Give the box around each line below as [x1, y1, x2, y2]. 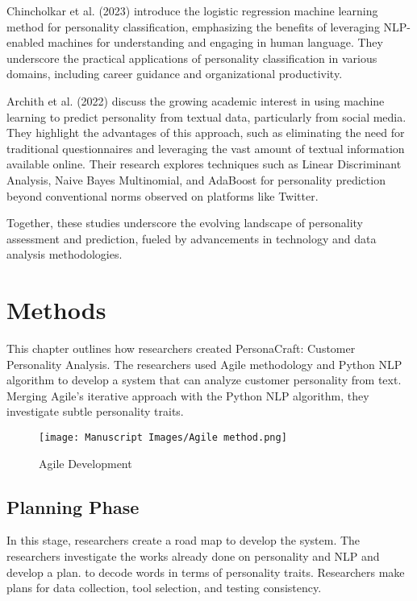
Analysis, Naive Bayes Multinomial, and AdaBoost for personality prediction [6, 171, 386, 188]
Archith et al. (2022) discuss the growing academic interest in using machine [6, 92, 385, 109]
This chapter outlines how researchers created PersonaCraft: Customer [6, 340, 356, 357]
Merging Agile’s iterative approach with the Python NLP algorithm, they [6, 387, 369, 404]
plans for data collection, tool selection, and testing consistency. [6, 579, 322, 596]
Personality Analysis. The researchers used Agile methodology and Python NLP [6, 355, 402, 372]
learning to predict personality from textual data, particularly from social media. [6, 108, 407, 125]
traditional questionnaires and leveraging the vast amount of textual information [6, 139, 405, 156]
